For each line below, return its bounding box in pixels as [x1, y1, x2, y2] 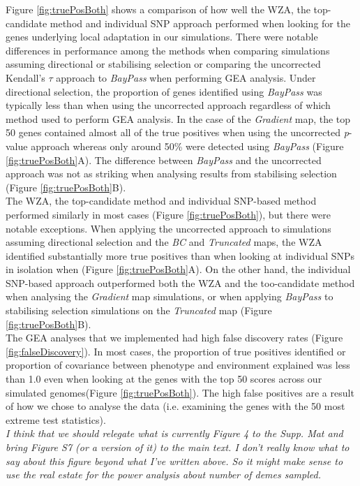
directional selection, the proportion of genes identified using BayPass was [6, 84, 322, 98]
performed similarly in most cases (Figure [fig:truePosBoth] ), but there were [6, 207, 331, 221]
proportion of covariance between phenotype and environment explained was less [6, 358, 350, 372]
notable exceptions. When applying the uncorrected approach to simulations [6, 221, 331, 235]
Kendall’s [6, 70, 45, 84]
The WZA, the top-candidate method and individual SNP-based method [6, 193, 317, 208]
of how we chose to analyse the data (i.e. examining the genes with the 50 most [6, 399, 345, 413]
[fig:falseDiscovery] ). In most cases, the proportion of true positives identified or [6, 344, 346, 358]
